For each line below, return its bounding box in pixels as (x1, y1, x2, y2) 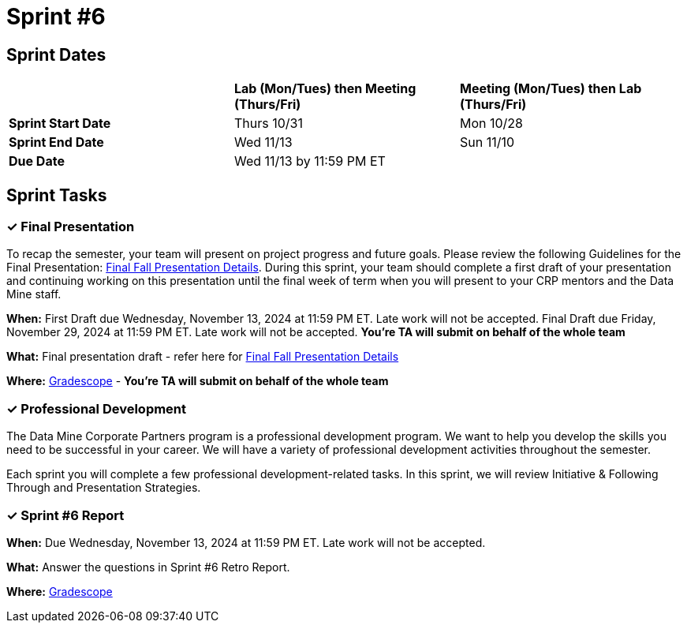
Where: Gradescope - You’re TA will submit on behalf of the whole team (6, 374, 389, 388)
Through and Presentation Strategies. (6, 481, 201, 495)
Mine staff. (6, 287, 62, 301)
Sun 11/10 (459, 134, 515, 151)
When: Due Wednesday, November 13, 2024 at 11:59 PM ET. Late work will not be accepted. (6, 535, 486, 549)
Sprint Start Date (9, 115, 111, 132)
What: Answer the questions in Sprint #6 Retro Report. (6, 560, 290, 574)
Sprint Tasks (6, 185, 107, 205)
